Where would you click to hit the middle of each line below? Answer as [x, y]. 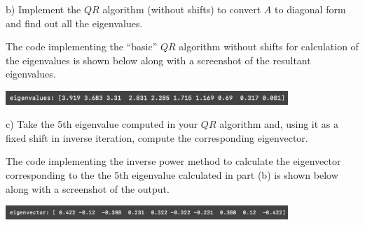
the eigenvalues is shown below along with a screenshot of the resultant [158, 60]
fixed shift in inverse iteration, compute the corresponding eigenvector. [157, 137]
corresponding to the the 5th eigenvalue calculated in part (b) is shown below [172, 175]
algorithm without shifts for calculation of [269, 46]
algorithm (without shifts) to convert [182, 9]
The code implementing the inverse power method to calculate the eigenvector [173, 161]
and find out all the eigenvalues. [74, 23]
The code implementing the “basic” [82, 46]
